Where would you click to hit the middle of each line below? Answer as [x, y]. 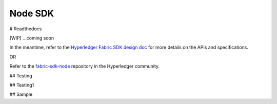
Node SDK [32, 13]
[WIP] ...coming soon [32, 38]
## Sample [21, 94]
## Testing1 [22, 85]
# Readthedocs [26, 29]
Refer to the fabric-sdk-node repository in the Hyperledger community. [85, 66]
